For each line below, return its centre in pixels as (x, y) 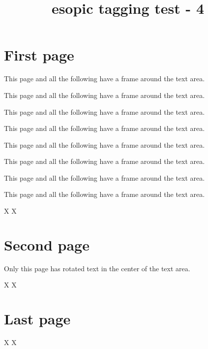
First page (39, 55)
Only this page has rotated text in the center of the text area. (97, 268)
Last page (37, 319)
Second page (47, 244)
